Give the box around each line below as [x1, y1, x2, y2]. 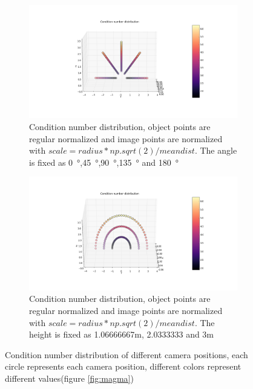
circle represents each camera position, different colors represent [5, 360, 241, 373]
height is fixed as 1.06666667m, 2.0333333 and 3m [29, 328, 214, 341]
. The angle [194, 144, 237, 157]
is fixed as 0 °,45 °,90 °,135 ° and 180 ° [29, 155, 179, 168]
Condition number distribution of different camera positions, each [5, 348, 248, 361]
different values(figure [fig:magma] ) [5, 372, 134, 385]
